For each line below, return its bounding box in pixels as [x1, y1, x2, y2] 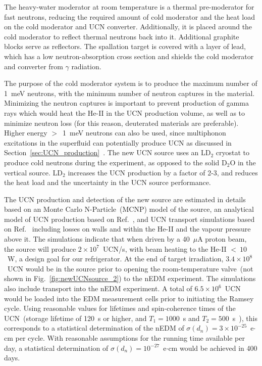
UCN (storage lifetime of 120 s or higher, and [4, 312, 147, 323]
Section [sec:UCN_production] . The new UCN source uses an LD [4, 147, 211, 158]
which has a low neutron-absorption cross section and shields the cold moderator [4, 51, 254, 61]
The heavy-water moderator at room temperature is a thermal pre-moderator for [4, 2, 254, 12]
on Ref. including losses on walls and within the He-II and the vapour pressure [4, 223, 251, 234]
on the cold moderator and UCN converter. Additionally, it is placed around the [4, 21, 252, 32]
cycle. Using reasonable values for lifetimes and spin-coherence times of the [4, 303, 236, 313]
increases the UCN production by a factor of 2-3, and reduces [68, 167, 258, 177]
